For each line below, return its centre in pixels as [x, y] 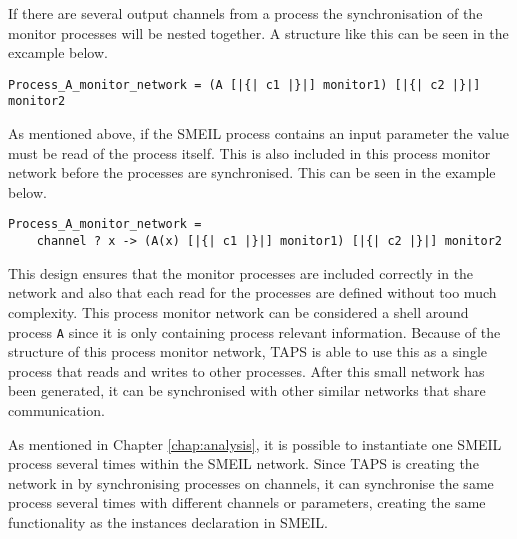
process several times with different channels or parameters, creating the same [247, 502]
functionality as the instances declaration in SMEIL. [168, 521]
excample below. [58, 52]
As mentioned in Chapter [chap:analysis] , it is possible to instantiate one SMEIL [255, 443]
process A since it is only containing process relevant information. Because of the [254, 331]
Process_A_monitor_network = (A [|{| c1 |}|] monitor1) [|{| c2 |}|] [244, 84]
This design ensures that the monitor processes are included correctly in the [241, 272]
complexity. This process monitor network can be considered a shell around [238, 311]
